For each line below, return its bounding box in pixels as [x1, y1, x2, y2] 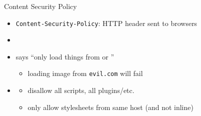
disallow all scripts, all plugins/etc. [27, 85, 134, 95]
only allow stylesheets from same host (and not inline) [27, 101, 193, 112]
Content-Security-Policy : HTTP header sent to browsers [15, 17, 197, 28]
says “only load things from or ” [15, 51, 114, 61]
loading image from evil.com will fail [27, 68, 143, 78]
